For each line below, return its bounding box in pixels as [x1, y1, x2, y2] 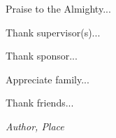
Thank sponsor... [6, 48, 78, 63]
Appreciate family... [6, 71, 89, 86]
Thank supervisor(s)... [6, 25, 101, 39]
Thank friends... [6, 95, 74, 110]
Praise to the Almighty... [6, 1, 111, 15]
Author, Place [6, 118, 64, 133]
